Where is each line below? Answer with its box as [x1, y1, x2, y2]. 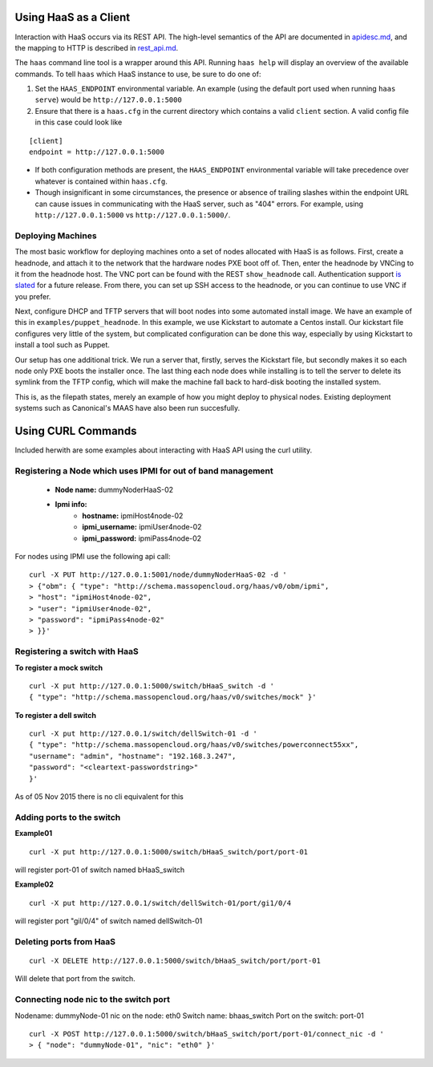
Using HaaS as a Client [14, 10, 131, 24]
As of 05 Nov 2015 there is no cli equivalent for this [14, 792, 184, 801]
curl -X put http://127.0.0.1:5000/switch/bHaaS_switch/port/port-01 [29, 847, 309, 856]
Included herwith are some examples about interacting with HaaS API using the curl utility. [14, 445, 313, 455]
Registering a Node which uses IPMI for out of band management [14, 465, 274, 477]
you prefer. [14, 291, 51, 301]
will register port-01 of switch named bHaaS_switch [14, 865, 185, 874]
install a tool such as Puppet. [14, 340, 110, 350]
